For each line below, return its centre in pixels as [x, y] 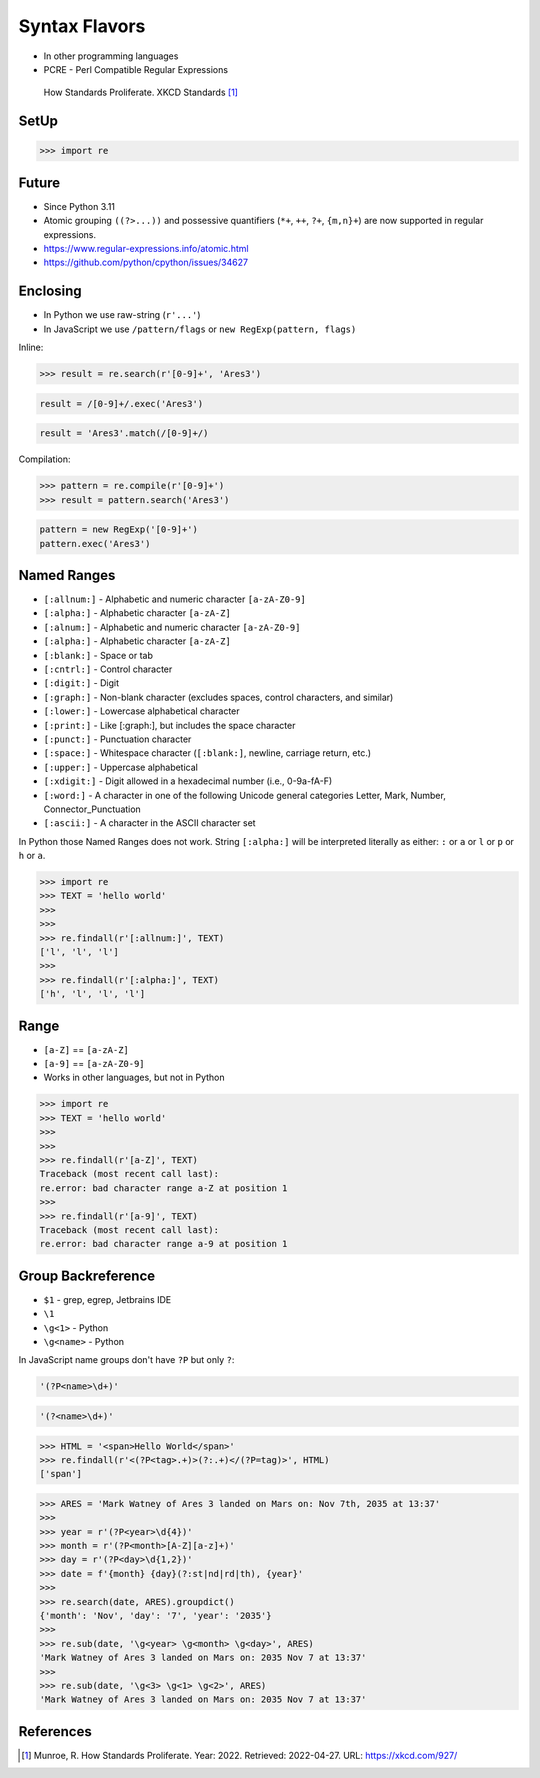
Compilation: [44, 459]
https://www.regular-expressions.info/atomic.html [146, 248]
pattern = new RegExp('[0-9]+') [119, 529]
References [55, 1731]
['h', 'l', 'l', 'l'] [92, 994]
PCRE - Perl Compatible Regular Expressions [136, 69]
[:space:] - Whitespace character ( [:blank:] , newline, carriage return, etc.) [207, 753]
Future [39, 182]
